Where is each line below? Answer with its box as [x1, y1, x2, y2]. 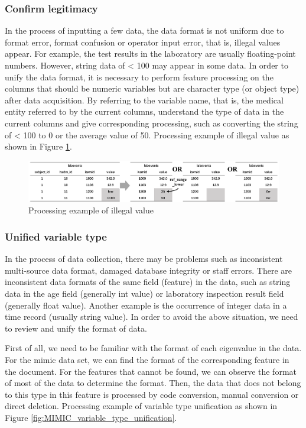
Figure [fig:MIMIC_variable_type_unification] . [5, 411, 177, 423]
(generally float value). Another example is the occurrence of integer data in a [5, 299, 287, 311]
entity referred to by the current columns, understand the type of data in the [5, 105, 284, 118]
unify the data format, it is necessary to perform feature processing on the [5, 70, 274, 83]
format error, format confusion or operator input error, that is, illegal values [5, 35, 281, 48]
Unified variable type [5, 229, 107, 244]
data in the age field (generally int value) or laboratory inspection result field [5, 287, 284, 299]
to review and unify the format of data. [5, 322, 147, 334]
